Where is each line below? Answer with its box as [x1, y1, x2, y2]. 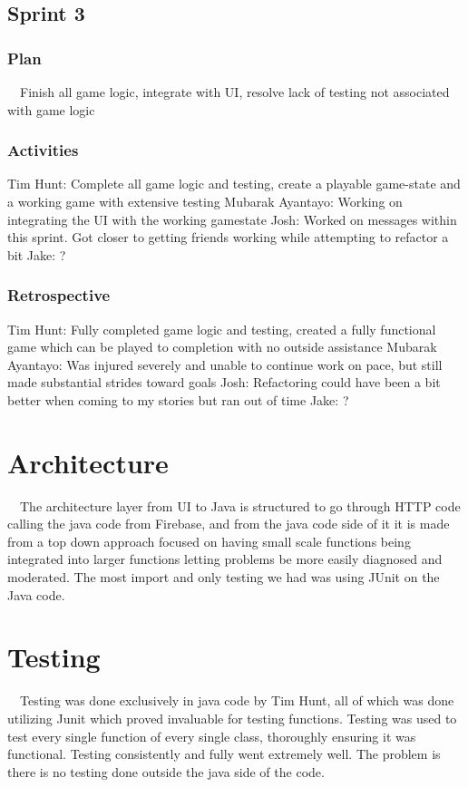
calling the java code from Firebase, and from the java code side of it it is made [7, 514, 450, 533]
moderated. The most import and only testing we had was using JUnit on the [7, 568, 440, 587]
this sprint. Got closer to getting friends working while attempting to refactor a [7, 228, 449, 247]
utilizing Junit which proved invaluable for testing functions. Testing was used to [7, 708, 457, 727]
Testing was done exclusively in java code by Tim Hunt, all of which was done [19, 691, 454, 710]
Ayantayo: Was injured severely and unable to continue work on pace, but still [7, 355, 443, 374]
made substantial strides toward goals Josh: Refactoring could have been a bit [7, 373, 441, 392]
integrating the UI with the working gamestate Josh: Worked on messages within [7, 209, 457, 228]
